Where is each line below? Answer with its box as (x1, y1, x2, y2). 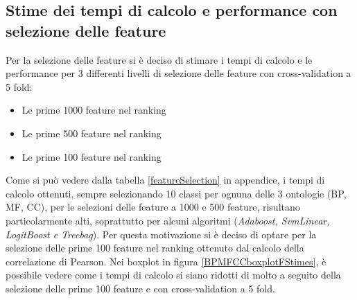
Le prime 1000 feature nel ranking (21, 103, 166, 117)
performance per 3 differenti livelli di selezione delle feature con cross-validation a (6, 66, 351, 80)
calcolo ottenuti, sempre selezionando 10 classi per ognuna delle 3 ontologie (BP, (6, 186, 347, 200)
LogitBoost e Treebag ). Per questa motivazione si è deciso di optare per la (6, 227, 317, 241)
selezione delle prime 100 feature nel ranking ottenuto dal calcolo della (6, 240, 304, 255)
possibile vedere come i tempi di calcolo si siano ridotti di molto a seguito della (6, 267, 341, 282)
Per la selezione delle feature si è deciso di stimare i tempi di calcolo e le (6, 52, 313, 67)
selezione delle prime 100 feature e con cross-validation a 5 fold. (6, 281, 275, 295)
